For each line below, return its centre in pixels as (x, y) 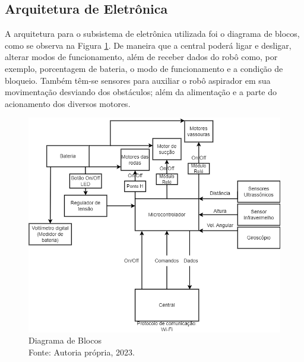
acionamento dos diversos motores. (68, 103)
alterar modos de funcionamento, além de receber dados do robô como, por (141, 57)
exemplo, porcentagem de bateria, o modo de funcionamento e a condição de (144, 68)
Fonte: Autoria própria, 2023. (82, 352)
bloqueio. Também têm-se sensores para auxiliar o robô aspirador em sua (138, 80)
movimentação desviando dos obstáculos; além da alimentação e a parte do (141, 92)
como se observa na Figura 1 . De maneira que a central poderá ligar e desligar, (148, 45)
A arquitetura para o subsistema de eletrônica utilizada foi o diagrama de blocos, (152, 34)
